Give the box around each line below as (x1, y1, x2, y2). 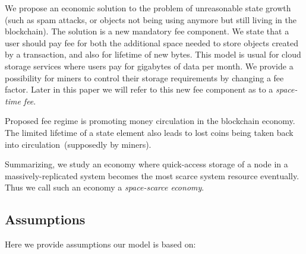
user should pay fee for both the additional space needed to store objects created (5, 36, 299, 49)
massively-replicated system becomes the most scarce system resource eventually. (5, 169, 299, 182)
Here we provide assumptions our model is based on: (5, 238, 196, 250)
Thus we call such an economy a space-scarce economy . (5, 181, 204, 193)
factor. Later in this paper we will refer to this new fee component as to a (5, 83, 273, 96)
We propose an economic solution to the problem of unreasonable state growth (5, 2, 291, 14)
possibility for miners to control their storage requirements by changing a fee (5, 71, 284, 84)
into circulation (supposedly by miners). (5, 138, 152, 150)
